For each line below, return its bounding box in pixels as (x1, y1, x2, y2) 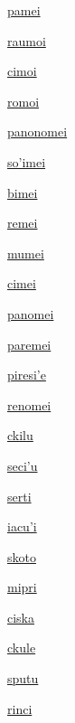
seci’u (7, 455, 38, 474)
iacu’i (7, 517, 37, 536)
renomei (7, 395, 52, 414)
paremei (7, 334, 52, 353)
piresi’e (7, 365, 46, 384)
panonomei (7, 122, 68, 141)
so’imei (7, 152, 46, 171)
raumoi (7, 31, 46, 50)
